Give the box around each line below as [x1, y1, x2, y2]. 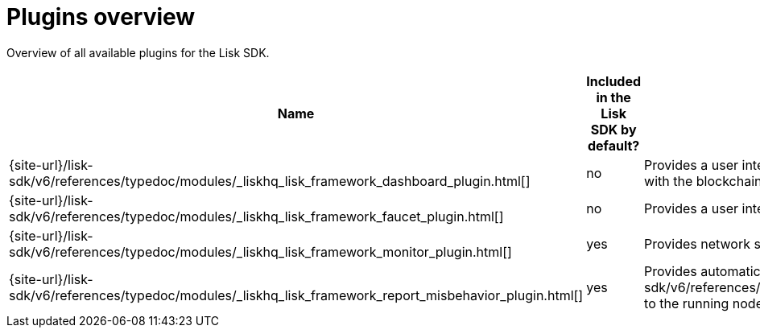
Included [586, 72, 642, 89]
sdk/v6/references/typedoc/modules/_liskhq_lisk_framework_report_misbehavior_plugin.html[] [9, 287, 584, 303]
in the [596, 89, 631, 105]
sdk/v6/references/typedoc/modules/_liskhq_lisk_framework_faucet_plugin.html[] [9, 208, 504, 225]
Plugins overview [6, 3, 196, 31]
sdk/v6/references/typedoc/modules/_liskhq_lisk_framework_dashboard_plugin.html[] [9, 172, 531, 189]
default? [587, 137, 640, 154]
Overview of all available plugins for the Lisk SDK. [6, 45, 270, 60]
